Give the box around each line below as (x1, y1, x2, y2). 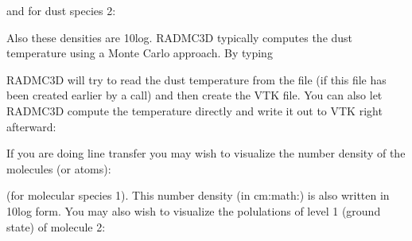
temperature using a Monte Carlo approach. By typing (6, 45, 273, 61)
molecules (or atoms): (6, 160, 111, 177)
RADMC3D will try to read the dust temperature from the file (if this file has (6, 71, 387, 87)
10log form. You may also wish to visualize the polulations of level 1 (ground (6, 202, 381, 219)
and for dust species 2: (6, 2, 116, 18)
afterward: (6, 118, 56, 134)
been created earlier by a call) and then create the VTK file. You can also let (6, 87, 383, 103)
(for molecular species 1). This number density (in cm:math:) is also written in (6, 187, 390, 204)
